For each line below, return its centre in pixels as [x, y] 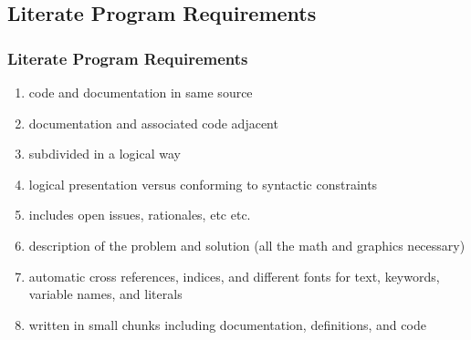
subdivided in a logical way [105, 154]
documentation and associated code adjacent [153, 123]
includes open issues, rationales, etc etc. [140, 215]
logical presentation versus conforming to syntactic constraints [203, 184]
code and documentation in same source [141, 92]
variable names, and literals [105, 294]
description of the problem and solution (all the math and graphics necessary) [247, 245]
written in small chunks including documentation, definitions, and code [227, 324]
